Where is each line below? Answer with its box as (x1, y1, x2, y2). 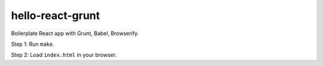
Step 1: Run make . (11, 40, 55, 48)
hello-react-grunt (11, 9, 100, 22)
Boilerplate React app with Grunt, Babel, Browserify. (11, 30, 139, 37)
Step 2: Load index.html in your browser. (11, 51, 117, 59)
